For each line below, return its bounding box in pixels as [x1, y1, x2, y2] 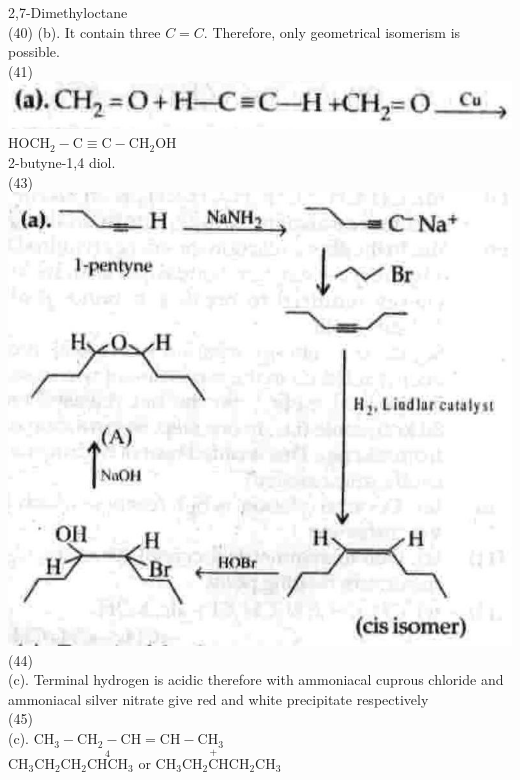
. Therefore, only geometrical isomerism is [203, 21, 461, 42]
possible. [8, 41, 60, 62]
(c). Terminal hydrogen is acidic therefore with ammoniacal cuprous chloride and [8, 669, 504, 690]
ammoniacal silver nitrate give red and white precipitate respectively [8, 688, 429, 709]
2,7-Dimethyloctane [8, 2, 128, 22]
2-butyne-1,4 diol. [8, 152, 116, 173]
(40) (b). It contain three [8, 21, 161, 42]
